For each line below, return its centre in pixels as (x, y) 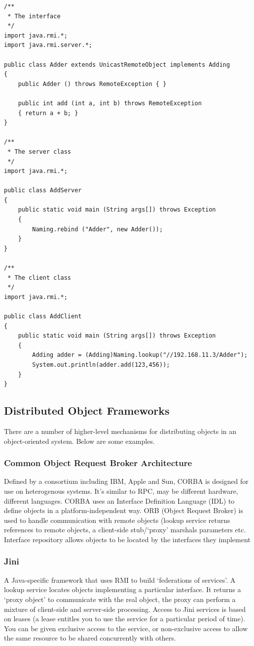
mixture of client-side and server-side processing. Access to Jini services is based (125, 609)
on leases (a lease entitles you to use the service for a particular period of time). (125, 619)
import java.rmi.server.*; (48, 45)
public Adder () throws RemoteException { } (92, 84)
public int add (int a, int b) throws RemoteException (110, 103)
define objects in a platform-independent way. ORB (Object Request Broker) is (124, 510)
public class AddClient (43, 316)
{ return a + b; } (48, 113)
